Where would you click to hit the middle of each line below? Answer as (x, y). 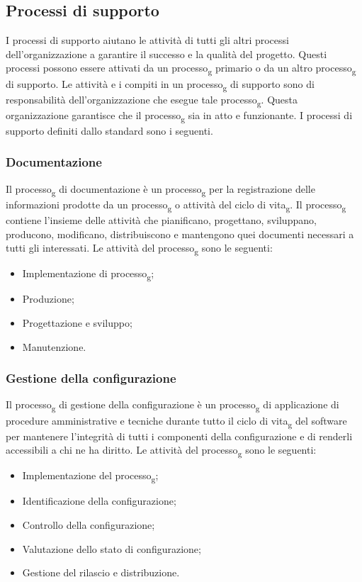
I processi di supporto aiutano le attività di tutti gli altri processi (147, 40)
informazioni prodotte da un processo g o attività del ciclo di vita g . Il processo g (176, 205)
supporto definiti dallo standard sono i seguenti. (109, 130)
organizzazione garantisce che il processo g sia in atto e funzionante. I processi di (179, 116)
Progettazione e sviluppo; (77, 322)
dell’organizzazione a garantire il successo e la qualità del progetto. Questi (166, 54)
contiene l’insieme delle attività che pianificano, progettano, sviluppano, (161, 219)
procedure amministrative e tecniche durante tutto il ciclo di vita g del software (176, 421)
